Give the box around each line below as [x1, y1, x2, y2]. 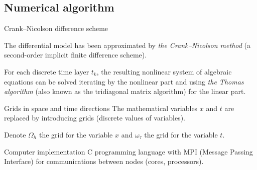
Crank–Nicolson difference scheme [4, 23, 108, 33]
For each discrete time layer [4, 66, 89, 76]
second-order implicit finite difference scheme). [4, 49, 147, 60]
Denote [4, 129, 26, 139]
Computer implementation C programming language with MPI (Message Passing [4, 146, 253, 156]
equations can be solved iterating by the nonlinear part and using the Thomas [4, 76, 244, 86]
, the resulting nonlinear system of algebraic [96, 66, 232, 76]
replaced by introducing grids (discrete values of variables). [4, 112, 186, 123]
